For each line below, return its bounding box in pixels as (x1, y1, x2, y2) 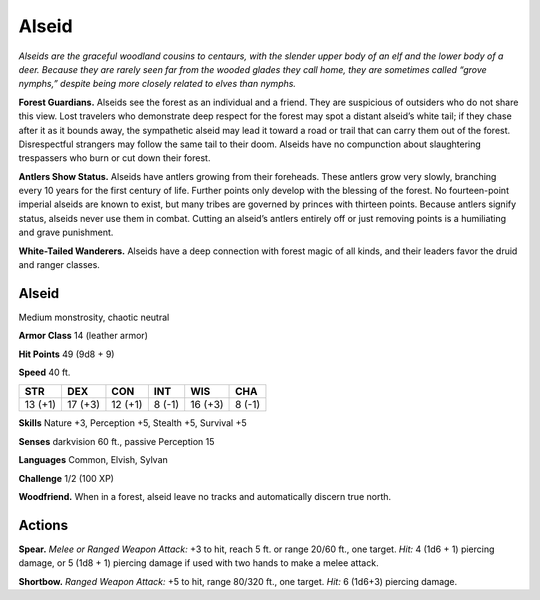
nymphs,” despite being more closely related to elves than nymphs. (18, 78, 297, 90)
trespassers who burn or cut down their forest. (18, 152, 211, 164)
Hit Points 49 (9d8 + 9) (18, 348, 115, 360)
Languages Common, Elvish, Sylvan (18, 454, 169, 466)
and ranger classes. (18, 259, 100, 271)
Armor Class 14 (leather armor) (18, 330, 149, 342)
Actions (18, 516, 69, 534)
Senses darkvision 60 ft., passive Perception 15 (18, 435, 215, 447)
